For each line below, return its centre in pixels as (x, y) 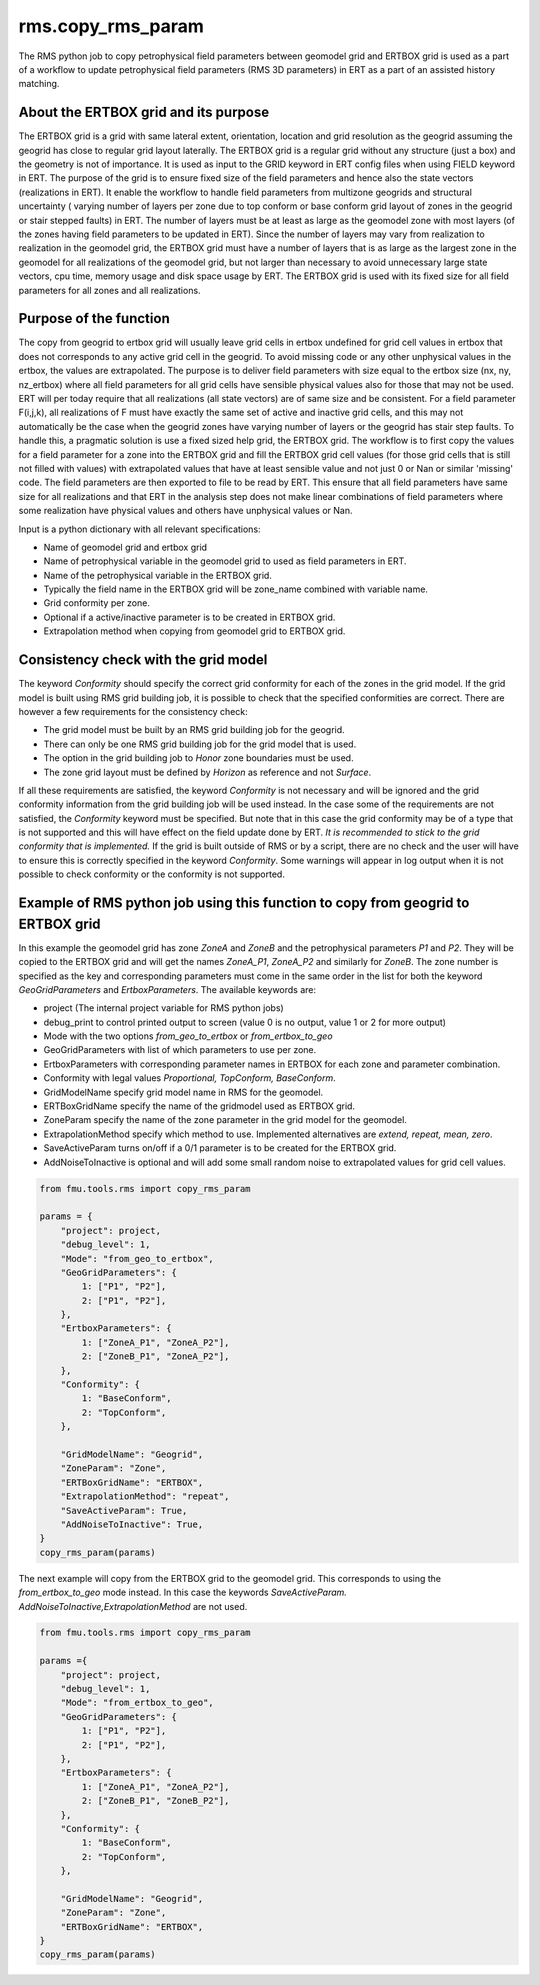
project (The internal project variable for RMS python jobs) (163, 1008)
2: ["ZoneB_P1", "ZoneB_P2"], (155, 1801)
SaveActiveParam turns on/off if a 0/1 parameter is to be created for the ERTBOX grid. (220, 1148)
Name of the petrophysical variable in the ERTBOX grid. (157, 575)
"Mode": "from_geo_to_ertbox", (137, 1258)
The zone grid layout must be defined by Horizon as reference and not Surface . (207, 772)
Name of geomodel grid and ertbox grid (125, 547)
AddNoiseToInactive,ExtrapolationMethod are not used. (133, 1606)
